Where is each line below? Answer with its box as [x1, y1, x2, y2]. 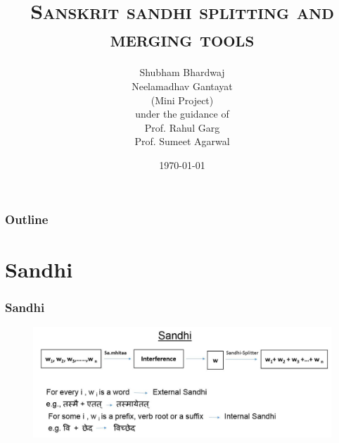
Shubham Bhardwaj [139, 65, 225, 80]
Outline [5, 211, 49, 228]
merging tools [110, 24, 255, 53]
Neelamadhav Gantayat [132, 78, 233, 93]
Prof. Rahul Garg [144, 120, 220, 135]
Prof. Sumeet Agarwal [134, 134, 230, 149]
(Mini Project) [151, 92, 214, 107]
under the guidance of [135, 106, 229, 121]
